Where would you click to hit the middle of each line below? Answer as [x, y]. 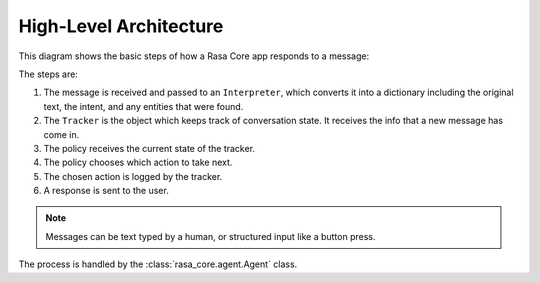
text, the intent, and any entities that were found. [143, 106]
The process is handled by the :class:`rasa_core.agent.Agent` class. [158, 264]
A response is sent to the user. [106, 191]
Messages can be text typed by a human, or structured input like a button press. [210, 236]
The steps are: [48, 74]
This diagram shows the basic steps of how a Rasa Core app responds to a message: [194, 56]
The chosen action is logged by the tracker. [133, 176]
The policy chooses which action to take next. [138, 162]
